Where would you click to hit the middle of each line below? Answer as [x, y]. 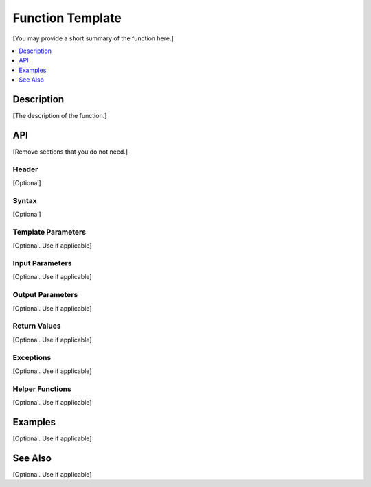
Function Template [67, 18]
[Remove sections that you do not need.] [70, 152]
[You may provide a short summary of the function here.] [93, 38]
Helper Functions [42, 389]
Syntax [25, 200]
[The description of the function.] [60, 116]
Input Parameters [42, 263]
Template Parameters [49, 232]
